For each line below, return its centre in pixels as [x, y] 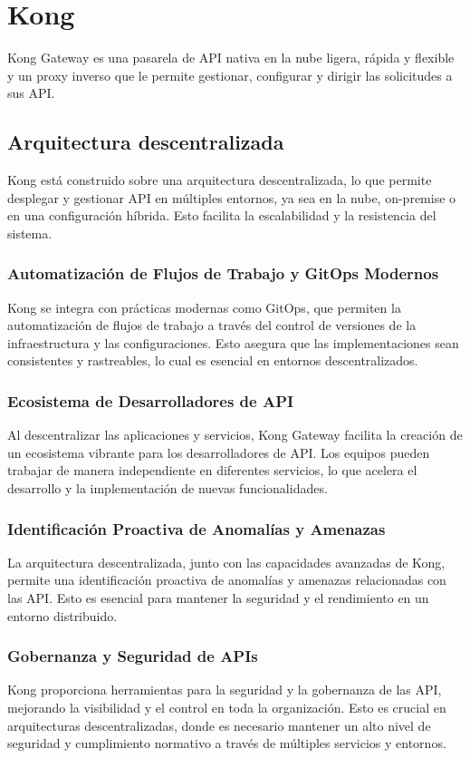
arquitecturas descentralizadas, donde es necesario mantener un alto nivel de [219, 725]
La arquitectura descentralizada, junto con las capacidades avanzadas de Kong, [226, 562]
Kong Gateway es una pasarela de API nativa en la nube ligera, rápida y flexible [231, 58]
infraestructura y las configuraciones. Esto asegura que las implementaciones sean [233, 342]
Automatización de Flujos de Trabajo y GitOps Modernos [223, 273]
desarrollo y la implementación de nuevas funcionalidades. [168, 488]
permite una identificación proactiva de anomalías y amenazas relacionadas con [227, 580]
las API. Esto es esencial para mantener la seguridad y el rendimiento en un [218, 598]
